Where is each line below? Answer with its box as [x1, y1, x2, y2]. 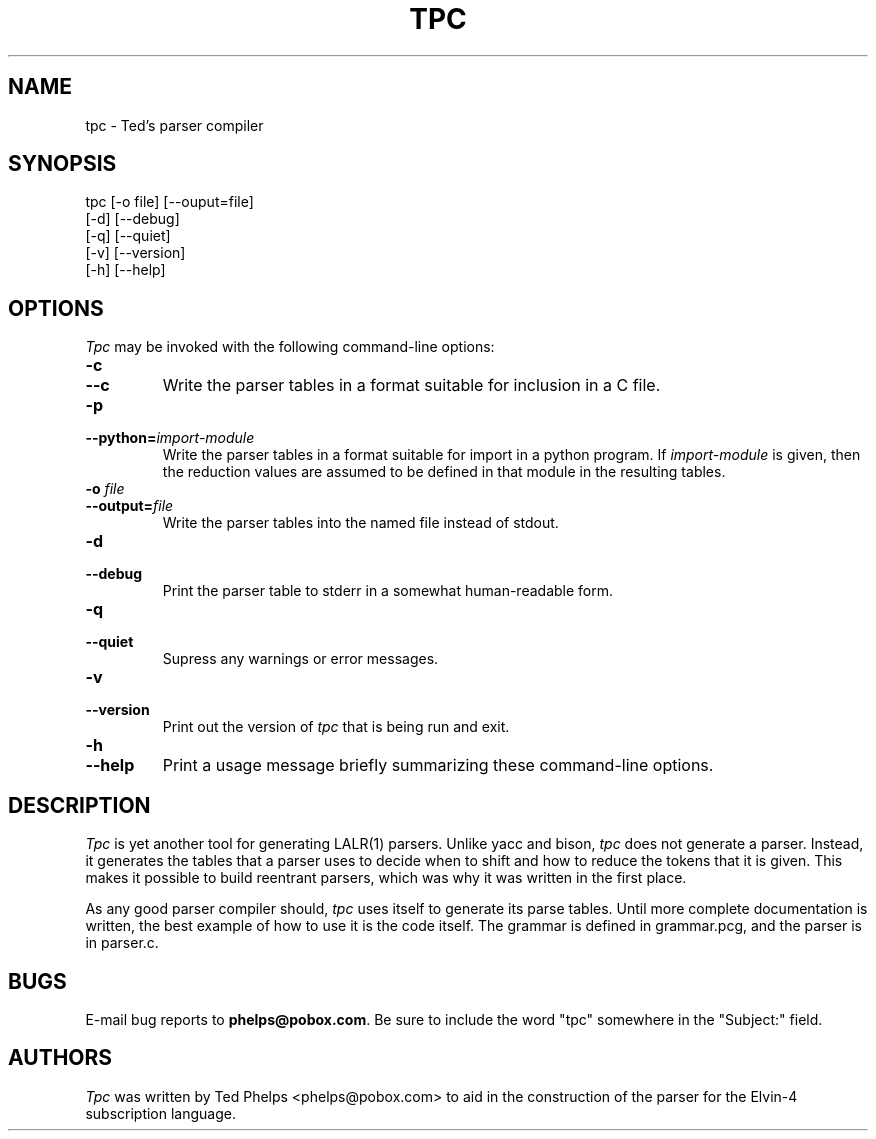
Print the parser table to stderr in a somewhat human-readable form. [162, 582, 614, 600]
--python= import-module [85, 429, 255, 447]
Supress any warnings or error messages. [162, 650, 439, 668]
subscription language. [85, 1104, 236, 1122]
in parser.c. [85, 934, 159, 952]
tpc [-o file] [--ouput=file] [85, 193, 254, 211]
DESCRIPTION [8, 792, 151, 818]
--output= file [85, 497, 174, 515]
